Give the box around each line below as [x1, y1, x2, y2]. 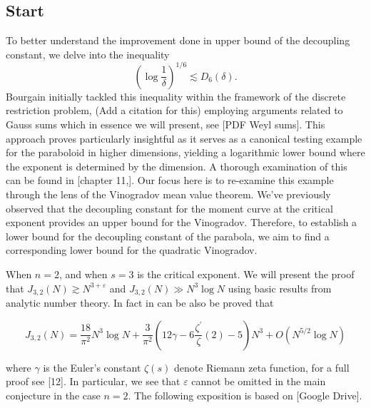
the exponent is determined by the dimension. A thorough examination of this [6, 158, 347, 173]
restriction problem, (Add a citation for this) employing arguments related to [6, 103, 343, 118]
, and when [59, 267, 108, 282]
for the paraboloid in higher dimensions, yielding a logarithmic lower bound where [6, 145, 365, 160]
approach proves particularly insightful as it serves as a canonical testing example [6, 131, 362, 146]
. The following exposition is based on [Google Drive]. [128, 387, 362, 402]
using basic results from [228, 280, 332, 295]
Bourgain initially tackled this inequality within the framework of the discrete [6, 88, 346, 103]
